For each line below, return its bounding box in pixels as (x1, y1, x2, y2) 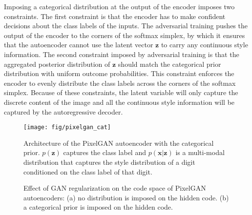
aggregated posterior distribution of (4, 59, 110, 69)
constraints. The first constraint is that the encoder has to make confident (4, 11, 226, 21)
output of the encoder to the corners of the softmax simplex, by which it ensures (4, 30, 245, 40)
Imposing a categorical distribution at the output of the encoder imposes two (4, 1, 235, 11)
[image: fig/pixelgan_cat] (23, 124, 111, 131)
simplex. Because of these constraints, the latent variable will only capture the (4, 87, 238, 98)
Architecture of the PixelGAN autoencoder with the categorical (23, 137, 214, 148)
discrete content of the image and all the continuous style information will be (4, 97, 235, 107)
